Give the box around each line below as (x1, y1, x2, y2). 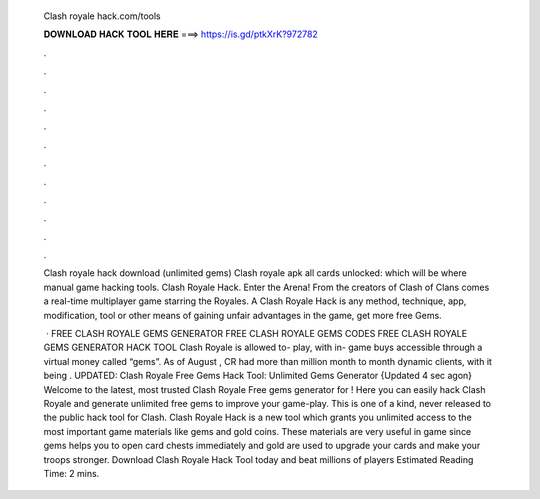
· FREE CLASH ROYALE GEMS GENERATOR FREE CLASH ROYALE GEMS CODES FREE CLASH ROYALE (45, 328, 468, 340)
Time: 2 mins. (43, 467, 100, 479)
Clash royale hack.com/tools (43, 10, 161, 22)
